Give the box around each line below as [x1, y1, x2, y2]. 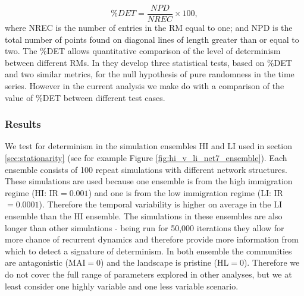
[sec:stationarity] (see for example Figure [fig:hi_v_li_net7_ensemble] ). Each [5, 152, 287, 164]
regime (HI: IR [5, 186, 59, 199]
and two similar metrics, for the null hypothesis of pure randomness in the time [5, 68, 294, 80]
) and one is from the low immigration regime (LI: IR [88, 186, 283, 199]
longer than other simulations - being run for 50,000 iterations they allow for [5, 221, 284, 234]
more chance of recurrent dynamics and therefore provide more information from [5, 233, 299, 245]
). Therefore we [243, 256, 300, 269]
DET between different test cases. [42, 91, 165, 103]
